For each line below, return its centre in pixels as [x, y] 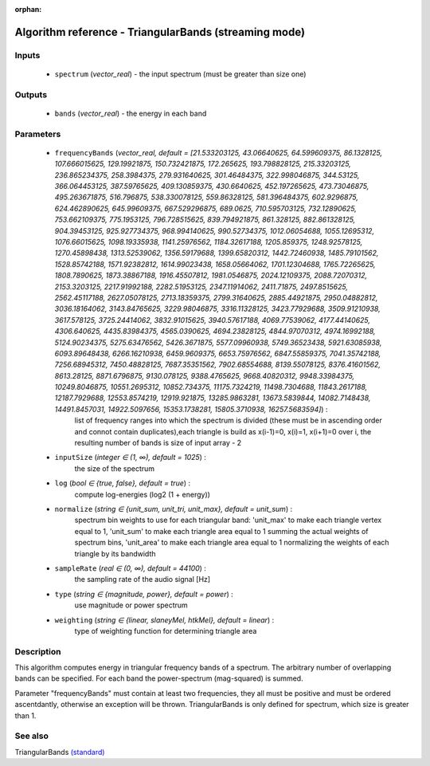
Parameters [38, 134]
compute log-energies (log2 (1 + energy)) [143, 494]
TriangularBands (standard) [60, 752]
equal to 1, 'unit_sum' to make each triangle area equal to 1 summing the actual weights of [221, 531]
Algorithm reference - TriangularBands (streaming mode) [160, 32]
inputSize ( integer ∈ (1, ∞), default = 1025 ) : [131, 458]
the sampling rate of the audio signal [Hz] [143, 579]
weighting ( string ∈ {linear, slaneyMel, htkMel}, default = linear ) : [164, 620]
